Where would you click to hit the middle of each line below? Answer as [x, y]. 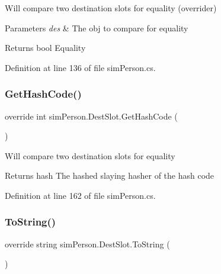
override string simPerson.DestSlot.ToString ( [87, 244]
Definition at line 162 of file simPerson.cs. [80, 195]
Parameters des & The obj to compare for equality [97, 28]
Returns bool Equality [45, 48]
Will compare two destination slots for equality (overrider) [111, 8]
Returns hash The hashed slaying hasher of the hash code [110, 175]
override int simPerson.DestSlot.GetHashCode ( [91, 116]
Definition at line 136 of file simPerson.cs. [80, 67]
